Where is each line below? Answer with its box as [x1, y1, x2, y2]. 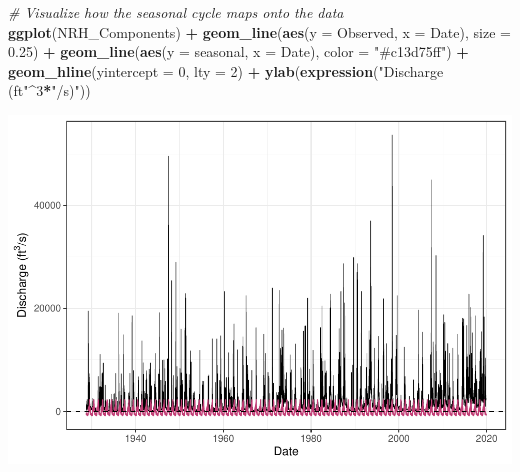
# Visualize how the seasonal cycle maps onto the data [8, 2, 344, 22]
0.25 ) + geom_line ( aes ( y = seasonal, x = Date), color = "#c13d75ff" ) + [8, 41, 469, 62]
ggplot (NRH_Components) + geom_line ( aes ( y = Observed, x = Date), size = [8, 21, 511, 42]
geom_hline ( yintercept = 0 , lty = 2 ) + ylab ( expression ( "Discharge [8, 60, 444, 81]
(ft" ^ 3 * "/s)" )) [8, 80, 91, 101]
